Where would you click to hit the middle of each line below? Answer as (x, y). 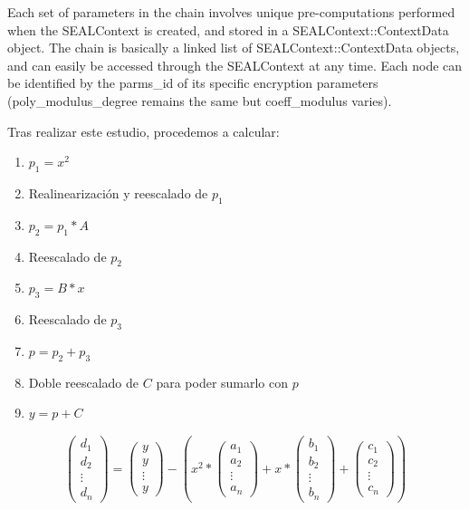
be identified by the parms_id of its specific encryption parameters (193, 83)
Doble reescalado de (84, 382)
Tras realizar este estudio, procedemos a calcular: (144, 131)
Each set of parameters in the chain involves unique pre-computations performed (231, 12)
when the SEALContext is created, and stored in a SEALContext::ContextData (228, 29)
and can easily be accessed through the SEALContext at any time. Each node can (235, 65)
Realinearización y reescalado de (118, 192)
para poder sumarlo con (222, 382)
